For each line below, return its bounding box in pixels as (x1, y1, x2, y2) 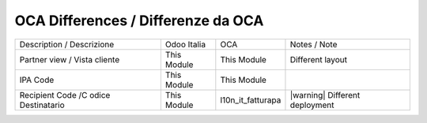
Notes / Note (289, 39, 338, 50)
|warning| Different (289, 89, 361, 100)
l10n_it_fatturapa (220, 95, 282, 106)
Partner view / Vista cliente (19, 54, 120, 65)
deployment (289, 99, 335, 110)
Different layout (289, 54, 348, 65)
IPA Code (19, 74, 55, 85)
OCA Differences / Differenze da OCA (14, 12, 264, 29)
